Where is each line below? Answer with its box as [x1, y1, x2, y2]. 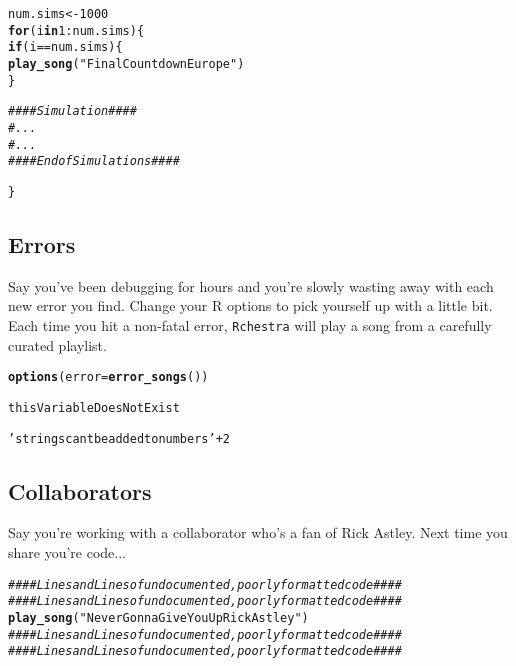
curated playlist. [8, 334, 107, 355]
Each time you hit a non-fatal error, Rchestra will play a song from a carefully [8, 314, 492, 335]
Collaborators [8, 475, 152, 506]
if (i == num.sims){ [8, 40, 123, 55]
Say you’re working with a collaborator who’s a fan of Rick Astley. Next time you [8, 522, 508, 543]
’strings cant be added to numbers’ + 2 [8, 431, 230, 446]
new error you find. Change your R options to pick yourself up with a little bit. [8, 295, 493, 316]
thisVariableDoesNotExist [8, 400, 180, 415]
